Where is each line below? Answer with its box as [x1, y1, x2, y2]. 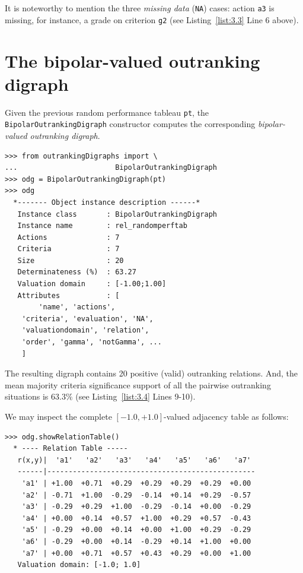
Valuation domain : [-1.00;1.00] [17, 280, 167, 289]
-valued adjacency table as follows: [164, 410, 289, 422]
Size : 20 [17, 256, 124, 265]
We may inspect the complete [5, 410, 112, 422]
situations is [5, 390, 49, 403]
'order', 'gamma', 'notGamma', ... [21, 338, 162, 347]
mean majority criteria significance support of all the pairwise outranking [5, 378, 271, 391]
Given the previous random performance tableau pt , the [5, 106, 209, 118]
